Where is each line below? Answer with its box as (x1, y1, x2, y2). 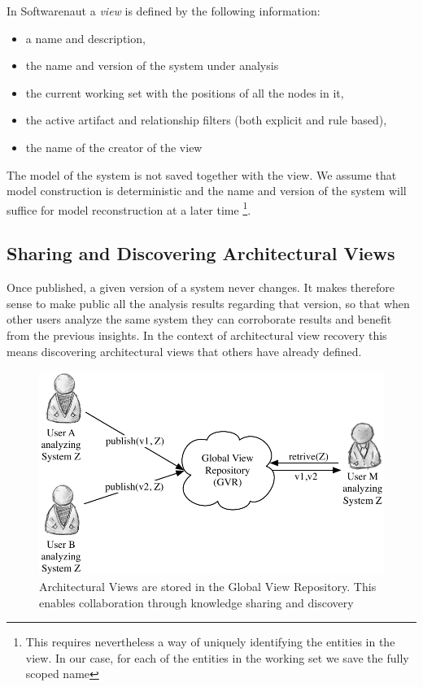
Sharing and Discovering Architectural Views (7, 241, 395, 266)
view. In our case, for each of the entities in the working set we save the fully (25, 649, 409, 666)
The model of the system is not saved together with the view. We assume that (7, 166, 397, 183)
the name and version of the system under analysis (25, 57, 279, 74)
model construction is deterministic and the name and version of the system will (7, 182, 407, 199)
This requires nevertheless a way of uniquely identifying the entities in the (25, 633, 395, 650)
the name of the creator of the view (25, 138, 203, 155)
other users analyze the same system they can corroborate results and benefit (7, 311, 392, 328)
